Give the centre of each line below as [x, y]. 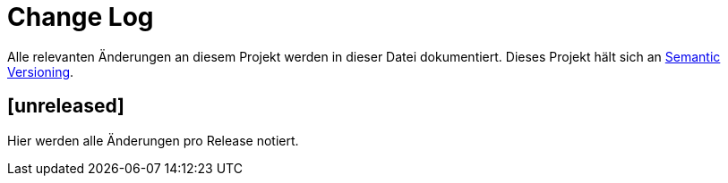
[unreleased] [66, 106]
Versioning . [41, 71]
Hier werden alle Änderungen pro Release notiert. [153, 140]
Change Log [81, 17]
